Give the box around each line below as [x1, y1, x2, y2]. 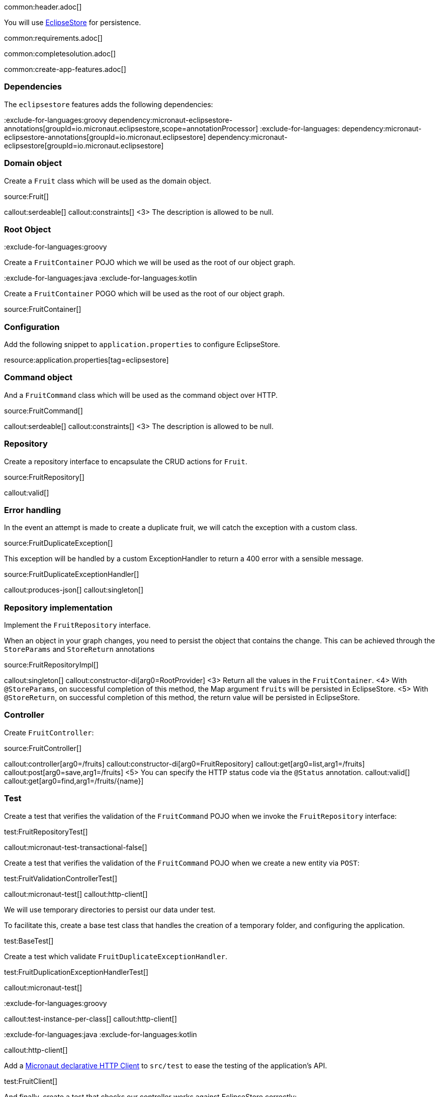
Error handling [4, 504, 61, 515]
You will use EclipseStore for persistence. [4, 18, 141, 27]
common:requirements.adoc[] [4, 34, 103, 42]
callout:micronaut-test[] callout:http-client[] [4, 889, 148, 898]
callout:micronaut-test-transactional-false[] [4, 842, 147, 852]
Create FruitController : [4, 728, 94, 737]
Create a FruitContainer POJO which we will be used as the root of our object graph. [4, 258, 295, 267]
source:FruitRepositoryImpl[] [4, 660, 99, 669]
